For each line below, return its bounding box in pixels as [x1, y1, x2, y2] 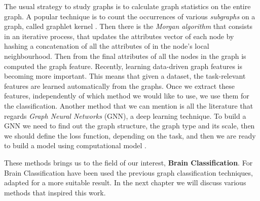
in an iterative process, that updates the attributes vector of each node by [4, 30, 234, 41]
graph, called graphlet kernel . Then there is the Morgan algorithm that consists [4, 21, 252, 31]
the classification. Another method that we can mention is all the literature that [4, 100, 253, 111]
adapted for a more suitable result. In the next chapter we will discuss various [4, 177, 246, 188]
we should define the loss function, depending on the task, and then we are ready [4, 130, 256, 141]
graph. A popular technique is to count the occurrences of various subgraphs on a [4, 11, 255, 21]
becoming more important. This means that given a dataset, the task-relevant [4, 71, 246, 81]
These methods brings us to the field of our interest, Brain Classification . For [4, 157, 253, 167]
